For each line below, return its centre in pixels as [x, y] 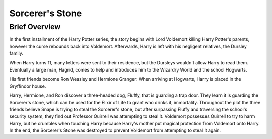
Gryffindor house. [28, 86]
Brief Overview [35, 27]
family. [16, 53]
